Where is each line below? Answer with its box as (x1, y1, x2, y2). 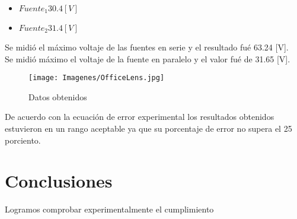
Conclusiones (5, 169, 113, 193)
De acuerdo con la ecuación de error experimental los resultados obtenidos (5, 110, 274, 123)
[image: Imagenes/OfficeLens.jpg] (28, 74, 165, 82)
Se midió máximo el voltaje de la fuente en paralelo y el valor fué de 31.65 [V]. (5, 52, 290, 65)
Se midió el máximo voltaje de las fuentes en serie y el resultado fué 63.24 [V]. (5, 41, 289, 53)
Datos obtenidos (28, 90, 87, 103)
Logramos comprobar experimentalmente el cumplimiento (5, 203, 214, 215)
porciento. (5, 134, 41, 146)
